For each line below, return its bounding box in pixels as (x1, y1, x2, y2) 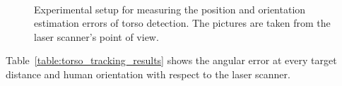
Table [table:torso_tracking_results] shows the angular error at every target (6, 53, 337, 68)
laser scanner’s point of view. (34, 29, 159, 44)
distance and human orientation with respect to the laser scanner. (6, 66, 290, 81)
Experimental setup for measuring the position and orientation (34, 1, 306, 16)
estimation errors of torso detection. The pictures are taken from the (34, 16, 331, 30)
